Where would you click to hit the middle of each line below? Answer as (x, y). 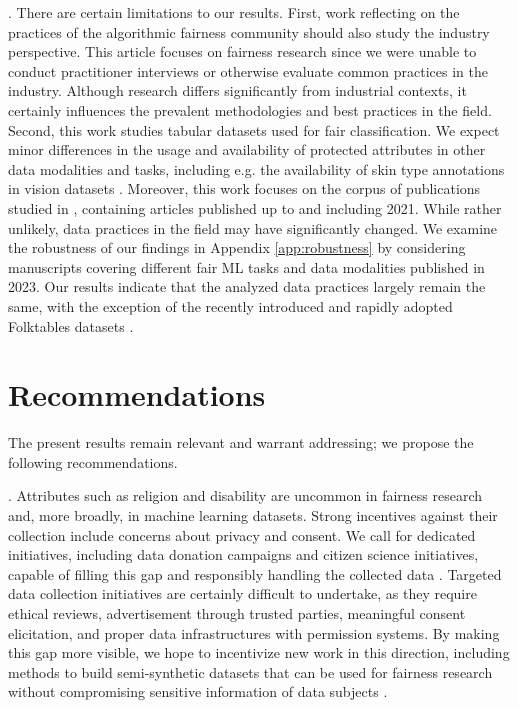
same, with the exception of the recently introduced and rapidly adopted (230, 305)
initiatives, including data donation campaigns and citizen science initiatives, (243, 554)
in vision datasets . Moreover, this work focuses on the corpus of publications (244, 188)
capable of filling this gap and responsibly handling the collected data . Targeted (255, 573)
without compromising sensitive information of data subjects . (198, 691)
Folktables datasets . (71, 325)
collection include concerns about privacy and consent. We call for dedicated (242, 534)
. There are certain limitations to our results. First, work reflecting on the (234, 12)
